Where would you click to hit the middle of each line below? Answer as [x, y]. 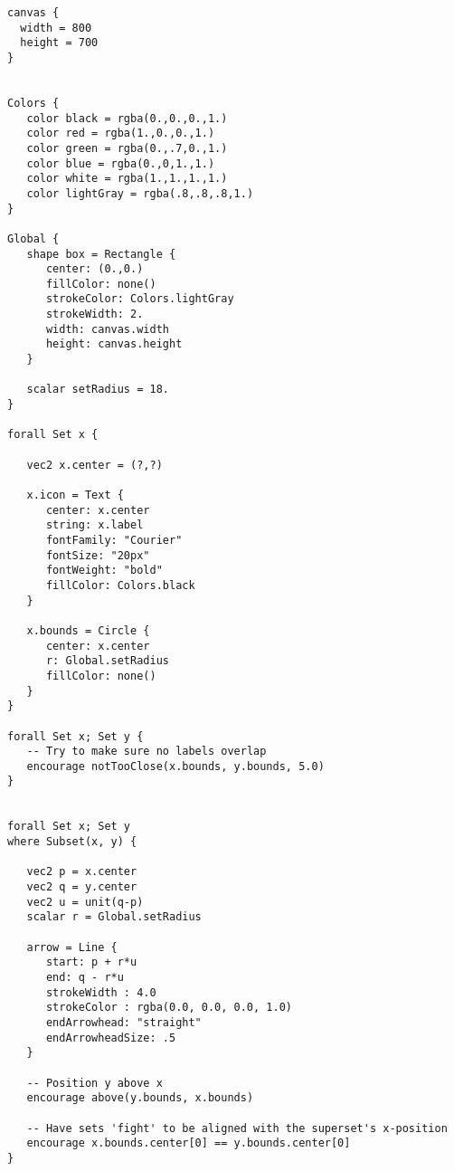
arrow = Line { [72, 947]
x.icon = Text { [75, 495]
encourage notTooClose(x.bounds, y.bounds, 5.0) [175, 766]
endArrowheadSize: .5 [111, 1038]
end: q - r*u [85, 977]
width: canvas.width [107, 329]
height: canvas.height [114, 344]
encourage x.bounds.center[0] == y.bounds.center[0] [189, 1143]
